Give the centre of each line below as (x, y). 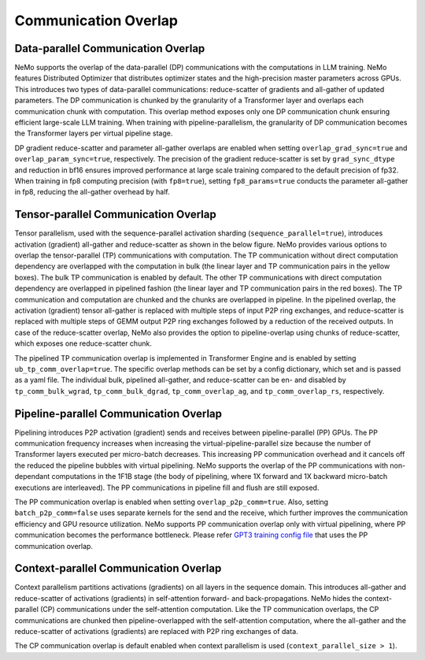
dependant (32, 476)
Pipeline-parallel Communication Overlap (118, 413)
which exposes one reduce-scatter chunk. (83, 343)
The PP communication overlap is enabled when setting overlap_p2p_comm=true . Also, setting (172, 502)
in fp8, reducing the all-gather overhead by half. (92, 192)
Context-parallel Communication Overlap (118, 568)
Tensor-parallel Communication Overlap (115, 215)
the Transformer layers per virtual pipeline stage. (94, 133)
